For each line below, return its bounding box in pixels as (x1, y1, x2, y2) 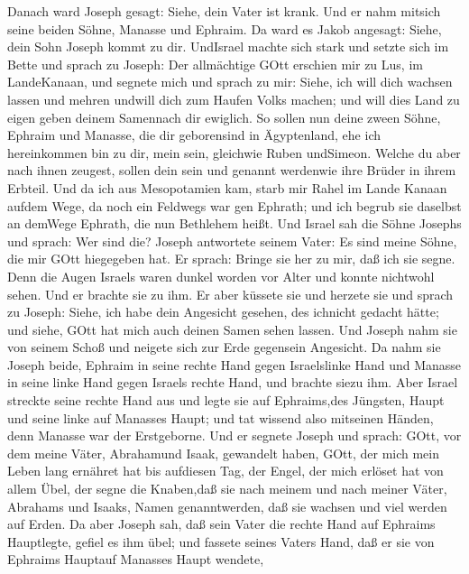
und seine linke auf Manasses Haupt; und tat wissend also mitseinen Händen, (7, 408, 434, 427)
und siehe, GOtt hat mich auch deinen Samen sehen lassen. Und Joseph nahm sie (7, 319, 457, 338)
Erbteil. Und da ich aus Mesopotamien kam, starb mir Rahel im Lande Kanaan (7, 178, 447, 197)
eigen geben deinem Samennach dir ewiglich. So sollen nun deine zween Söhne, (7, 107, 441, 126)
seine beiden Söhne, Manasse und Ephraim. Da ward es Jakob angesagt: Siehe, (7, 19, 442, 38)
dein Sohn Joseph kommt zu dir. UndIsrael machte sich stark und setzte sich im (7, 37, 449, 56)
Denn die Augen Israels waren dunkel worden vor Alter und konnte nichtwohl (7, 266, 435, 285)
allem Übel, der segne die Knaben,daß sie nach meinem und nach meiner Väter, (7, 479, 447, 498)
